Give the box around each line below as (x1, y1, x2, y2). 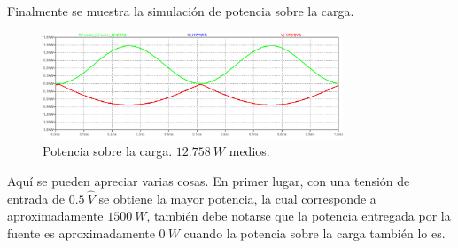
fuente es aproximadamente (7, 224, 155, 243)
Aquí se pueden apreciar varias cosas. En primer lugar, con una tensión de (7, 172, 410, 190)
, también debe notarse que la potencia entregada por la (146, 206, 451, 225)
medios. (229, 142, 270, 160)
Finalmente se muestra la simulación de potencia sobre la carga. (7, 2, 354, 19)
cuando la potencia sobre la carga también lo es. (183, 224, 446, 243)
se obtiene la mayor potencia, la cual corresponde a (98, 189, 376, 207)
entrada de (7, 189, 65, 207)
